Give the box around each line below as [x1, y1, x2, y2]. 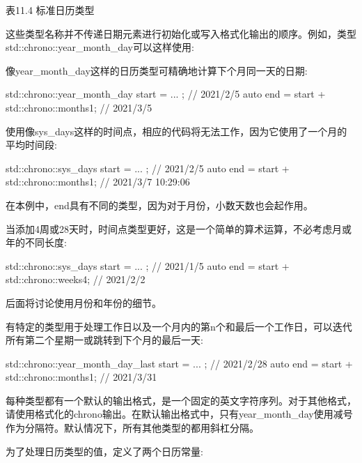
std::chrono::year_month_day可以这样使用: [6, 40, 194, 54]
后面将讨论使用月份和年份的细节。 [6, 295, 162, 310]
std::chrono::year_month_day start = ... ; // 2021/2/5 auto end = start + [6, 86, 326, 101]
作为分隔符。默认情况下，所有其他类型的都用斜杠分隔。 [6, 420, 259, 435]
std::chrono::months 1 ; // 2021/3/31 [6, 370, 157, 384]
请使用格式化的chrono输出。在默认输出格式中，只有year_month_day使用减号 [6, 407, 353, 421]
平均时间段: [6, 137, 57, 152]
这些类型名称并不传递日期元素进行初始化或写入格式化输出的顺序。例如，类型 [6, 26, 356, 40]
